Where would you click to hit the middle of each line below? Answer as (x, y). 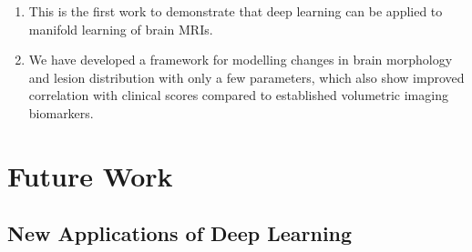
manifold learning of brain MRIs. (121, 29)
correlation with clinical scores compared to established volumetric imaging (238, 95)
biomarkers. (61, 112)
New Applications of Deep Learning (180, 233)
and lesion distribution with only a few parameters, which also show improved (246, 77)
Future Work (90, 175)
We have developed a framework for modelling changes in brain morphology (241, 60)
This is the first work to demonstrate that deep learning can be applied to (236, 11)
